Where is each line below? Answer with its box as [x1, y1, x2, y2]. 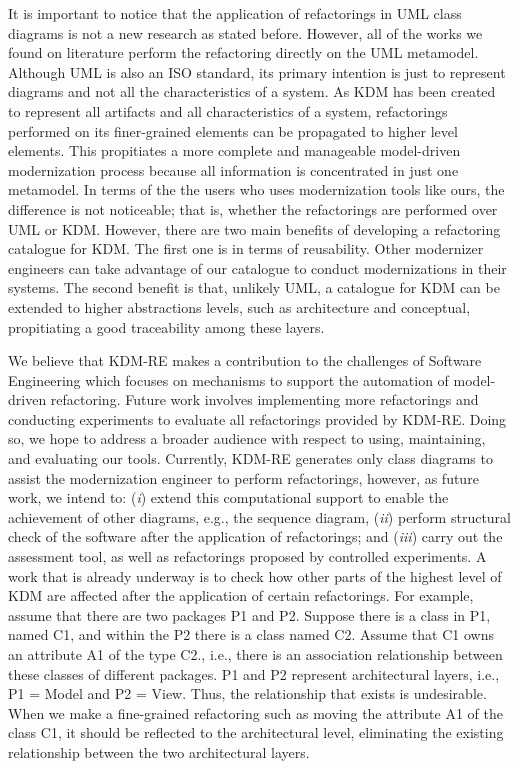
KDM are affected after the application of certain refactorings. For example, [8, 585, 474, 606]
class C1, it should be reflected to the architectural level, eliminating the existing [8, 722, 504, 743]
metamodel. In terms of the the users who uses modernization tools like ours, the [8, 179, 505, 200]
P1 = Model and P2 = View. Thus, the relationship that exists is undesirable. [8, 683, 487, 704]
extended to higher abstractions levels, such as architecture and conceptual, [8, 296, 471, 317]
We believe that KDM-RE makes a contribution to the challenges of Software [8, 350, 482, 371]
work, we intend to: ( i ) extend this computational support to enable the [8, 487, 449, 508]
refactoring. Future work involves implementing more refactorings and [50, 389, 479, 410]
